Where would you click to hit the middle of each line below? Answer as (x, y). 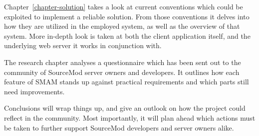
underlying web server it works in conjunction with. (83, 45)
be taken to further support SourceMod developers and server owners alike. (119, 127)
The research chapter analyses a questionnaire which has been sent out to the (123, 62)
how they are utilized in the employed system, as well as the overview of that (122, 26)
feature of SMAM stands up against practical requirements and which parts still (127, 82)
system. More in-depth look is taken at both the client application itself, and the (127, 35)
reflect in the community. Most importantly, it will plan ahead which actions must (130, 117)
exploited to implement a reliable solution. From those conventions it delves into (127, 16)
